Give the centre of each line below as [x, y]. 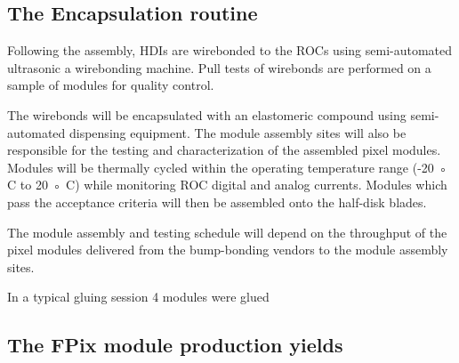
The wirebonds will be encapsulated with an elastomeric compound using [207, 114]
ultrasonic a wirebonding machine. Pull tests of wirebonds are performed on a [219, 67]
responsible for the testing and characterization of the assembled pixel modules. [224, 150]
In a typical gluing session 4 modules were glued [138, 297]
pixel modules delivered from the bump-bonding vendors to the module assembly [228, 250]
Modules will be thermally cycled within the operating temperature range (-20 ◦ [228, 167]
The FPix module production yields [175, 345]
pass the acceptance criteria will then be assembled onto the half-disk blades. [217, 202]
